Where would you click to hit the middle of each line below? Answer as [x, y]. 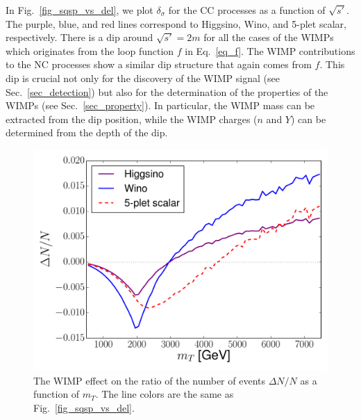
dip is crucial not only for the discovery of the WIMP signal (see [143, 78]
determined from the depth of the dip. [87, 132]
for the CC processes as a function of [247, 10]
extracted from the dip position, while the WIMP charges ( [132, 119]
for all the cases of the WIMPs [269, 37]
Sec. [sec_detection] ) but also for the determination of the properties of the [167, 91]
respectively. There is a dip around [79, 37]
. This [332, 64]
